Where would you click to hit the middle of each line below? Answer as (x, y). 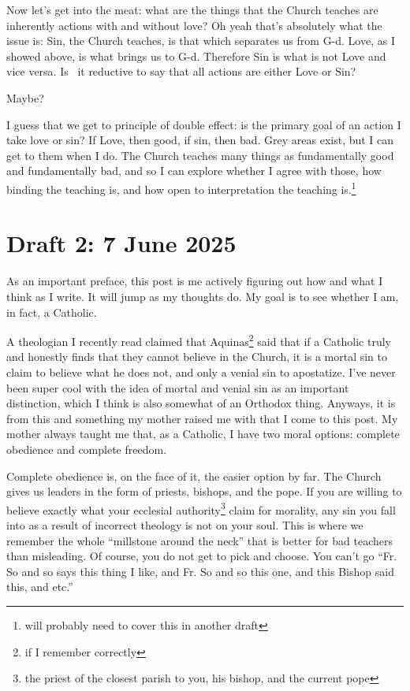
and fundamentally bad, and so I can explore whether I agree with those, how (194, 171)
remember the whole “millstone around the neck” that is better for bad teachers (200, 540)
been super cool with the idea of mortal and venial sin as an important (178, 387)
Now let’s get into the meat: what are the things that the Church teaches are (192, 9)
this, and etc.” (40, 587)
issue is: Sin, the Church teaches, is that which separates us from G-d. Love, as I (201, 41)
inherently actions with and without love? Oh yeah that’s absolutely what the (194, 25)
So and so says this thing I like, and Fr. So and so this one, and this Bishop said (200, 571)
